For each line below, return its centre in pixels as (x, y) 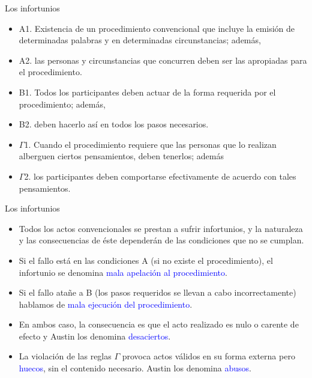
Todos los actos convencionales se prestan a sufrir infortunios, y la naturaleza (161, 228)
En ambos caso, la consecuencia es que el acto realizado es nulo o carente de (159, 324)
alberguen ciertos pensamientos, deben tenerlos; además (121, 156)
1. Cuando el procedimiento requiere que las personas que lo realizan (150, 144)
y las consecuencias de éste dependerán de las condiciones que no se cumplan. (161, 240)
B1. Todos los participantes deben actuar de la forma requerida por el (147, 92)
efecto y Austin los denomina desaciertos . (95, 336)
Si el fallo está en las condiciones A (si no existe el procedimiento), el (146, 260)
